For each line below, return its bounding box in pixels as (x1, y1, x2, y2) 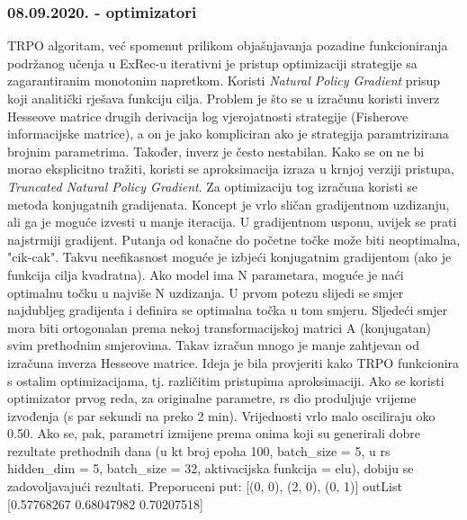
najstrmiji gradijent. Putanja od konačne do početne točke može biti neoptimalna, (7, 229, 461, 248)
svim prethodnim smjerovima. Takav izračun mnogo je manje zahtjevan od (7, 336, 419, 354)
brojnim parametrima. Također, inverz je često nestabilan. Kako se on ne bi (7, 141, 425, 160)
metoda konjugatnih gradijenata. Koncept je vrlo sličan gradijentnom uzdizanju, (7, 194, 450, 213)
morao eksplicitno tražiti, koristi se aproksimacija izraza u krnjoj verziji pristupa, (7, 159, 454, 178)
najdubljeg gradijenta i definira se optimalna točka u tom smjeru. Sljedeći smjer (7, 300, 448, 319)
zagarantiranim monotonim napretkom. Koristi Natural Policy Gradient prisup (7, 71, 441, 90)
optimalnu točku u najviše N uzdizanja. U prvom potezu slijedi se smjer (7, 282, 404, 301)
